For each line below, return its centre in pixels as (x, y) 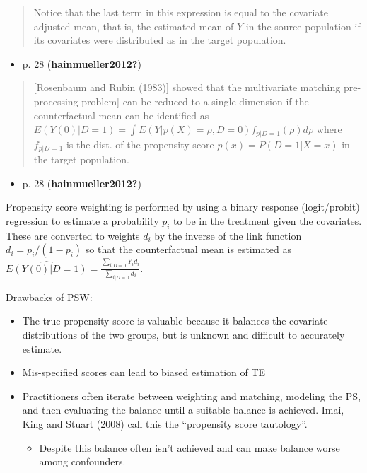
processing (56, 101)
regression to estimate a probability (82, 220)
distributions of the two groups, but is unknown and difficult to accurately (183, 334)
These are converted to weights (73, 235)
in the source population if (303, 26)
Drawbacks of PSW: (49, 297)
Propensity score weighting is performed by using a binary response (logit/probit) (183, 207)
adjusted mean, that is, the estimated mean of (134, 26)
